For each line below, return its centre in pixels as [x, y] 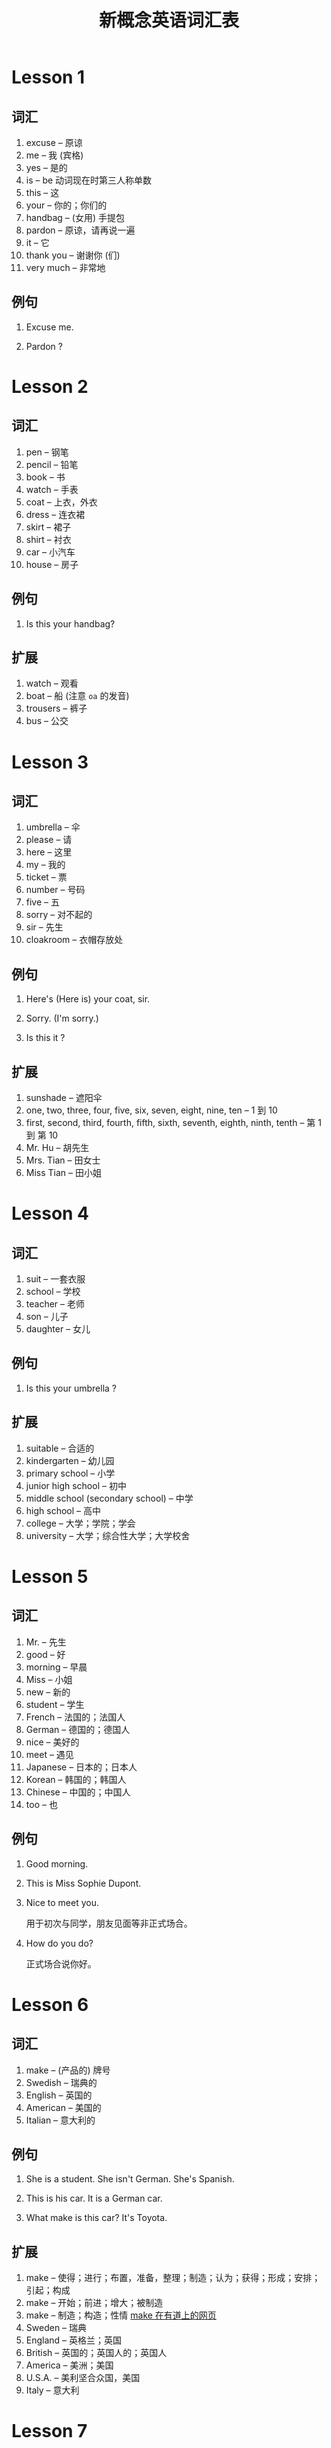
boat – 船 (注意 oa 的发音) [77, 696]
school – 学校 [53, 1292]
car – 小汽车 [50, 552]
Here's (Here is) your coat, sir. [88, 999]
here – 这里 [49, 852]
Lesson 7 [49, 2431]
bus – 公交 [47, 721]
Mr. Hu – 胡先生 [57, 1148]
